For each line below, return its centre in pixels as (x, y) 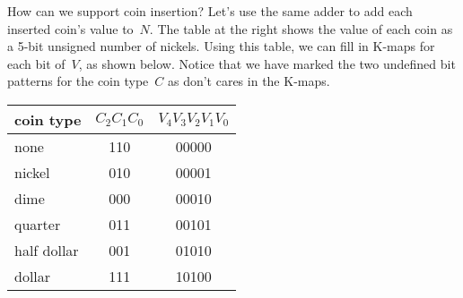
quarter (38, 224)
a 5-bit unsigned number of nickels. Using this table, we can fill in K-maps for (221, 46)
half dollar (47, 250)
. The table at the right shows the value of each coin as (301, 28)
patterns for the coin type (78, 81)
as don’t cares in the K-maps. (249, 81)
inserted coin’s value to (70, 28)
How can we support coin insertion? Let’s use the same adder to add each (210, 11)
